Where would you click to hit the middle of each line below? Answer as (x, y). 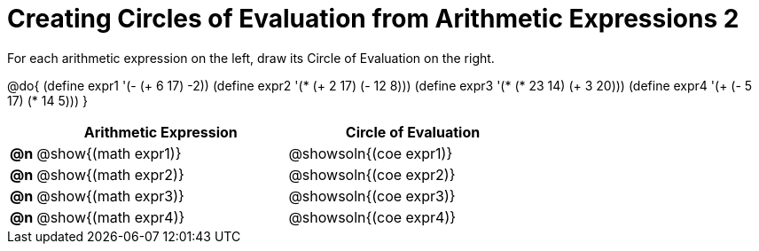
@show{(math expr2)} (110, 174)
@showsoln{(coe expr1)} (371, 153)
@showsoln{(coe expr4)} (372, 217)
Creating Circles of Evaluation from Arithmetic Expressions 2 (373, 19)
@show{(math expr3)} (110, 196)
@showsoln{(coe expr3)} (372, 196)
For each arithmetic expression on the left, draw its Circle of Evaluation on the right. (251, 58)
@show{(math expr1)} (109, 153)
